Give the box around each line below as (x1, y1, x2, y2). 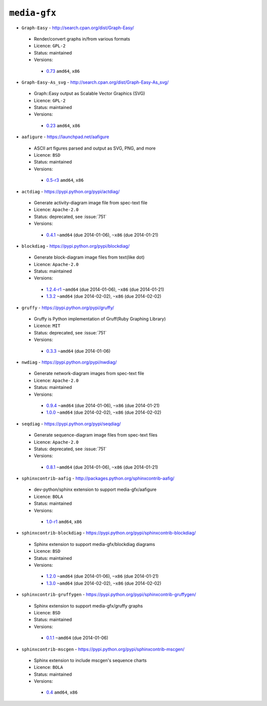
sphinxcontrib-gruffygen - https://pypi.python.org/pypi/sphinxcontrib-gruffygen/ (21, 592, 196, 597)
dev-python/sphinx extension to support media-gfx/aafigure (34, 487, 157, 492)
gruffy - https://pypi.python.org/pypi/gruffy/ (21, 305, 114, 311)
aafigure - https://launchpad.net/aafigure (21, 134, 109, 140)
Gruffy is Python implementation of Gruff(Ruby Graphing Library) (34, 316, 166, 322)
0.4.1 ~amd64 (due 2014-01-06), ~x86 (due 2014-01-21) (46, 232, 159, 238)
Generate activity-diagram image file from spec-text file (34, 200, 148, 206)
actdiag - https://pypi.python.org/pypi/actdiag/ (21, 188, 120, 194)
